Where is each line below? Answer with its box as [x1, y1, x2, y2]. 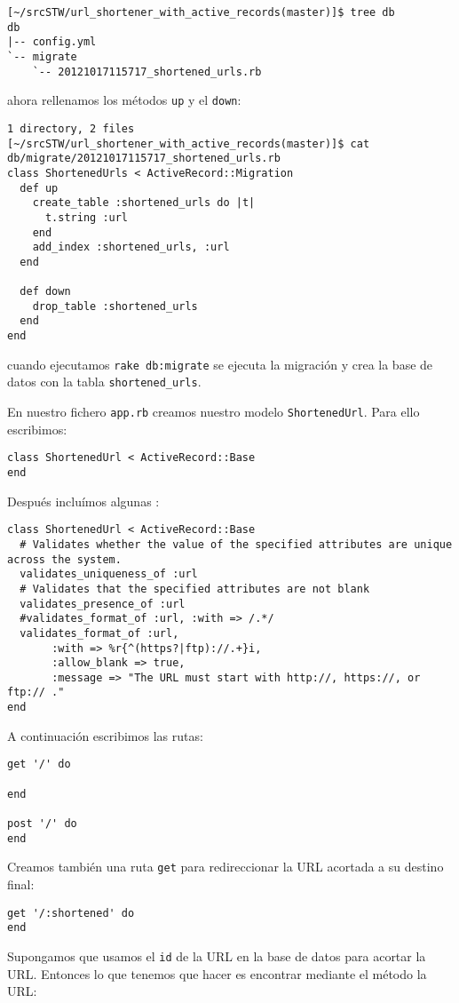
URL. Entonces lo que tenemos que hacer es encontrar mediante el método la [7, 964, 427, 983]
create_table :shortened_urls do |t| [32, 196, 256, 210]
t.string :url [44, 211, 129, 224]
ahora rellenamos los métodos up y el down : [7, 91, 241, 109]
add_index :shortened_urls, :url [32, 241, 230, 254]
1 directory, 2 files [7, 122, 135, 135]
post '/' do [7, 817, 77, 830]
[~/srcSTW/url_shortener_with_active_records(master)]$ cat [7, 137, 370, 150]
